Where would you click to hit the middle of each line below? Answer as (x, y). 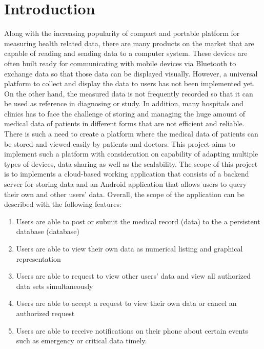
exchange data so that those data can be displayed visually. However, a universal (131, 73)
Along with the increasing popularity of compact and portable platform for (122, 33)
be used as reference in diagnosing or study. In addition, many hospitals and (124, 103)
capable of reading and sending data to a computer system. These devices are (126, 53)
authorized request (45, 313)
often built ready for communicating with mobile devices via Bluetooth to (120, 63)
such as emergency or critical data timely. (82, 341)
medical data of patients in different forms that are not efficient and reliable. (124, 123)
